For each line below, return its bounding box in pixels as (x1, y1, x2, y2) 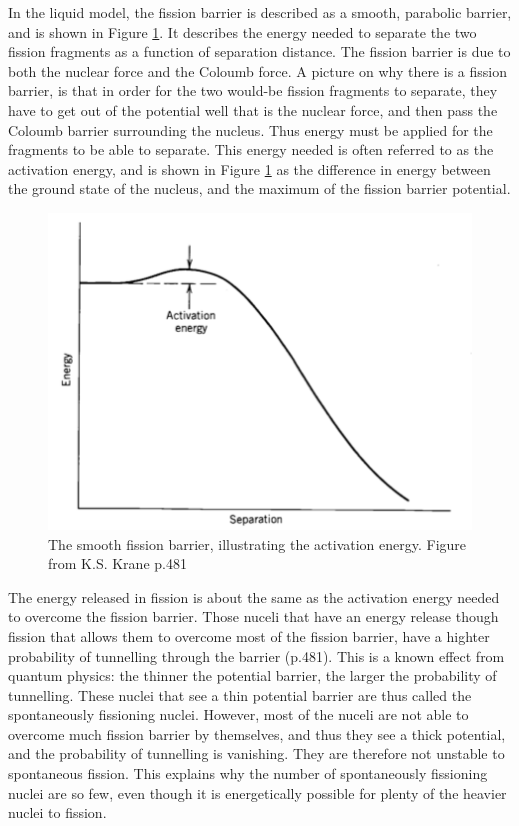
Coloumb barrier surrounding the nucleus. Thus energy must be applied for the (8, 119, 493, 140)
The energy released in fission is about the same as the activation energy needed (8, 586, 500, 607)
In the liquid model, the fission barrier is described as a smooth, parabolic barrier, (8, 2, 512, 22)
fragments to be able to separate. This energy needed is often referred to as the (8, 139, 494, 160)
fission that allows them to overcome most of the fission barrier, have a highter (8, 625, 490, 646)
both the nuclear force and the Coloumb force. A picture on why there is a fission (8, 60, 507, 81)
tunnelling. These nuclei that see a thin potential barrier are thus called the (8, 684, 472, 705)
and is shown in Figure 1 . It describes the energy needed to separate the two (8, 21, 477, 42)
